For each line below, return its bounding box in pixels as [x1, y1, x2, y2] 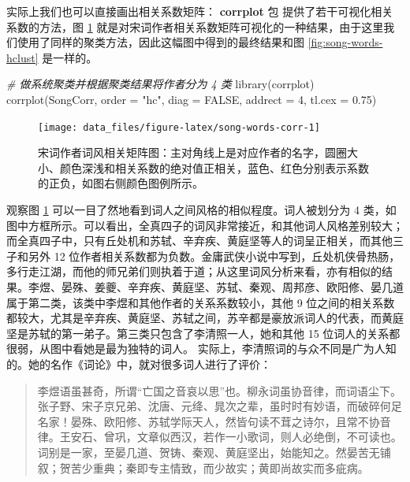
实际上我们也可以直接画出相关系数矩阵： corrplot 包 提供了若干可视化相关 [6, 3, 393, 19]
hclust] [6, 49, 39, 65]
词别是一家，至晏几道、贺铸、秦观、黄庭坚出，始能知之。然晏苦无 [37, 443, 380, 460]
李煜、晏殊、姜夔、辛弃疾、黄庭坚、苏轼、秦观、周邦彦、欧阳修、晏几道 [28, 278, 404, 295]
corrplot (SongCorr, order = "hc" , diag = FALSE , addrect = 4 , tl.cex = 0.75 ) [6, 91, 377, 107]
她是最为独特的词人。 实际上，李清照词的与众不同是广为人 [83, 340, 386, 357]
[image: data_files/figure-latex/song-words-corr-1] [38, 121, 320, 133]
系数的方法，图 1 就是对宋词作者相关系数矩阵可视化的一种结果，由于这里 [6, 18, 384, 35]
